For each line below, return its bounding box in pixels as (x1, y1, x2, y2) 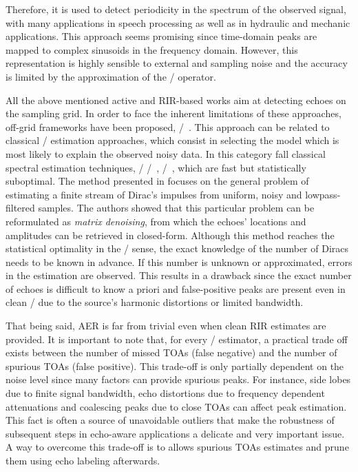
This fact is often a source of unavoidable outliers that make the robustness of (6, 413, 335, 427)
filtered (6, 201, 35, 215)
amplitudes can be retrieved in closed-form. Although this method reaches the (6, 227, 335, 242)
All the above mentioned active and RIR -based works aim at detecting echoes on (6, 92, 346, 107)
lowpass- (305, 187, 341, 201)
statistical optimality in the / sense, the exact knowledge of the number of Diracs (6, 241, 349, 256)
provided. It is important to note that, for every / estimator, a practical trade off (6, 331, 348, 346)
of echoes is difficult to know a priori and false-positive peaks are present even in (6, 281, 346, 296)
